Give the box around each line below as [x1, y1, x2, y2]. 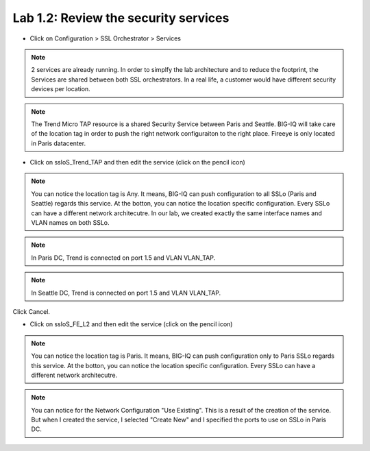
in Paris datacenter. [31, 139, 86, 147]
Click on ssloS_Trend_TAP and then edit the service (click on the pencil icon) [29, 158, 246, 167]
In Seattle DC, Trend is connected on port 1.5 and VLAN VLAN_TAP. [31, 289, 221, 297]
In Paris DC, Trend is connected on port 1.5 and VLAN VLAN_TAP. [31, 254, 216, 262]
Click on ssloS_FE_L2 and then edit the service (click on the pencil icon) [29, 320, 233, 328]
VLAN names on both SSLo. [31, 219, 110, 227]
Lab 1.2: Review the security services [12, 10, 230, 25]
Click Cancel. [12, 307, 51, 315]
